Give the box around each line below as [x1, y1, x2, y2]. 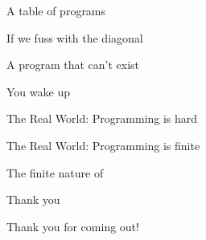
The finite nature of [6, 164, 104, 181]
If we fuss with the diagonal [6, 29, 143, 46]
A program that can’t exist [6, 56, 140, 73]
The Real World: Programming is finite [6, 136, 200, 153]
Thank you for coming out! [6, 218, 139, 234]
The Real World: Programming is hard [6, 110, 198, 127]
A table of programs [6, 2, 106, 18]
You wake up [6, 83, 70, 100]
